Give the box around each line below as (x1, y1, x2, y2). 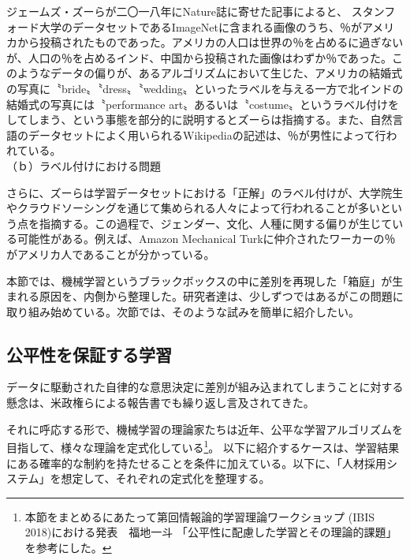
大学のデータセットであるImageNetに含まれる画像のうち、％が (39, 18, 362, 35)
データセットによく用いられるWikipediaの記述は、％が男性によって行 (28, 126, 386, 143)
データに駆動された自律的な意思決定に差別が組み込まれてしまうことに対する (6, 379, 404, 395)
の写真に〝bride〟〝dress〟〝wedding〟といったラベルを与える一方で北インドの (6, 80, 404, 96)
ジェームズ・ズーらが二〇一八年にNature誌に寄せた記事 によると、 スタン (6, 3, 385, 19)
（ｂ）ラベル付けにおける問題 (6, 157, 161, 174)
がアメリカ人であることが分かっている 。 (6, 245, 215, 262)
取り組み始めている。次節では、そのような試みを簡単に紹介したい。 (6, 303, 360, 319)
